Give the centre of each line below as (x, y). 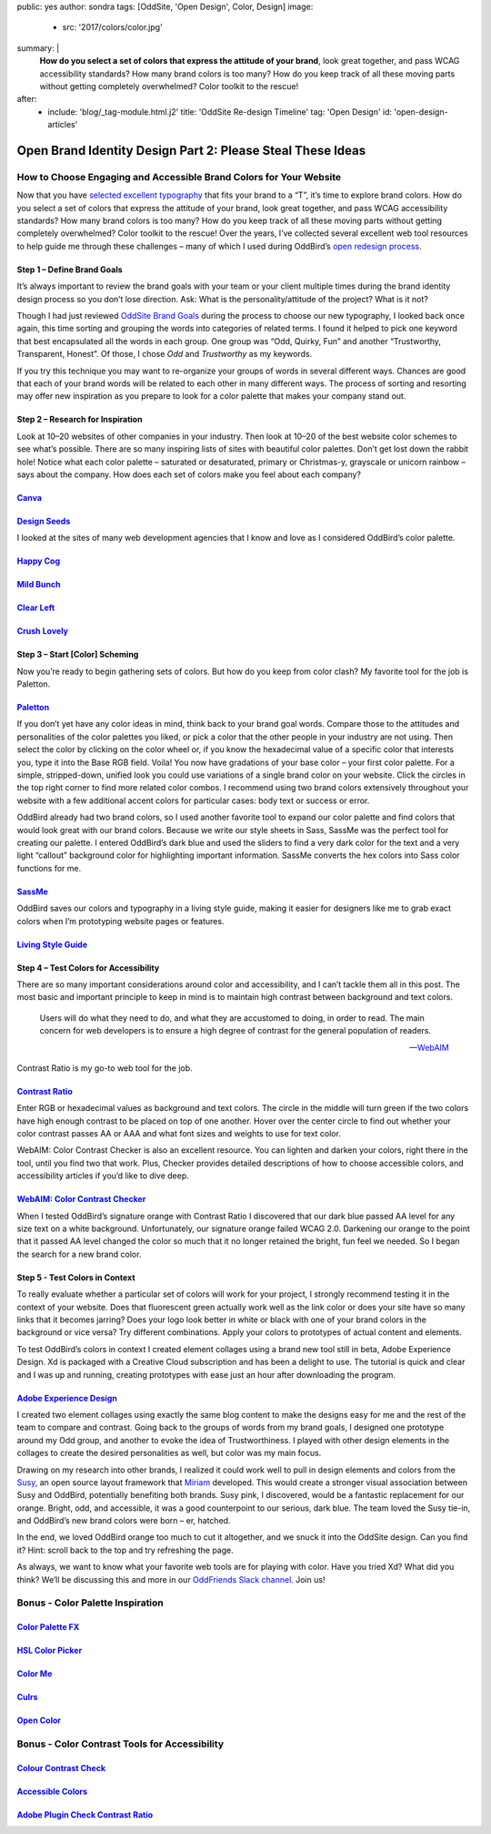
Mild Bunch (39, 585)
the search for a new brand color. (79, 1254)
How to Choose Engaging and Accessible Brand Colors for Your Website (179, 177)
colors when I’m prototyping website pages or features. (120, 921)
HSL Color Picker (50, 1651)
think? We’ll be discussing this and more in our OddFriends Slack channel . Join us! (171, 1579)
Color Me (35, 1674)
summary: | (38, 48)
